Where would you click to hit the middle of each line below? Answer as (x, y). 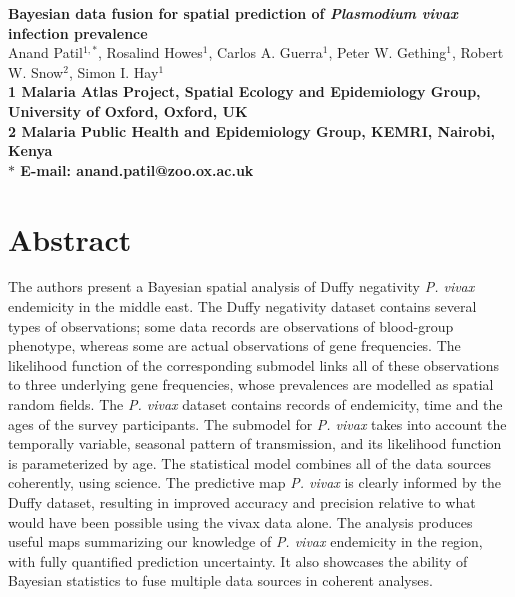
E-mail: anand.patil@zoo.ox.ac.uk (137, 169)
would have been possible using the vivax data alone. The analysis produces (240, 521)
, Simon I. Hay (113, 71)
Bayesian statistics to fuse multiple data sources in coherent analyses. (220, 580)
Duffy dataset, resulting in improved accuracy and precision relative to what (242, 502)
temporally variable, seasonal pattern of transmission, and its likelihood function (255, 443)
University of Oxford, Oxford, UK (128, 110)
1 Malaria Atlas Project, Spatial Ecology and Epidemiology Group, (244, 91)
